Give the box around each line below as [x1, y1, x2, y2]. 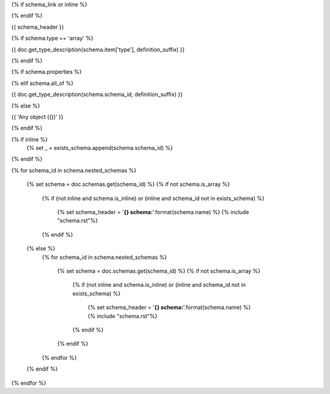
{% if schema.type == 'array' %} [11, 34, 94, 42]
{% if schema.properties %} [11, 68, 82, 76]
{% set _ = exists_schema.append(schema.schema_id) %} [26, 144, 174, 152]
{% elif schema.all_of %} [11, 80, 73, 87]
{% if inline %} [11, 135, 48, 143]
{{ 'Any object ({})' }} [11, 113, 64, 121]
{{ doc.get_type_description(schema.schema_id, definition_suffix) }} [11, 91, 183, 98]
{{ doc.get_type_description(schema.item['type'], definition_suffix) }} [11, 46, 185, 53]
